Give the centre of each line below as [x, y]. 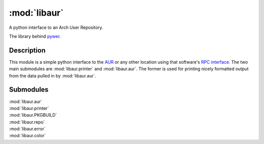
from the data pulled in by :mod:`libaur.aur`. [53, 75]
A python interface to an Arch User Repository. [56, 27]
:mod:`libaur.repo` [27, 122]
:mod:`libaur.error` [27, 129]
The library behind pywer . [35, 36]
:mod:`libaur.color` [27, 136]
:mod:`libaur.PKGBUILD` [33, 115]
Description [27, 50]
